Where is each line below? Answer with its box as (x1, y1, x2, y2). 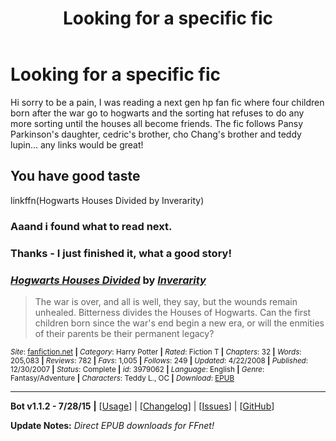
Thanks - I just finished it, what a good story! (10, 246, 232, 260)
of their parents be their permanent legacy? (34, 327, 215, 339)
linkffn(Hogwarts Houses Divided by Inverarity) (10, 194, 205, 206)
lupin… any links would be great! (10, 138, 144, 151)
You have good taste (10, 168, 141, 185)
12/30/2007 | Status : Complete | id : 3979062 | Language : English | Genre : (10, 364, 265, 374)
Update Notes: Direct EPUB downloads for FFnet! (10, 419, 215, 431)
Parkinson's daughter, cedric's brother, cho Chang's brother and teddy (10, 128, 302, 140)
